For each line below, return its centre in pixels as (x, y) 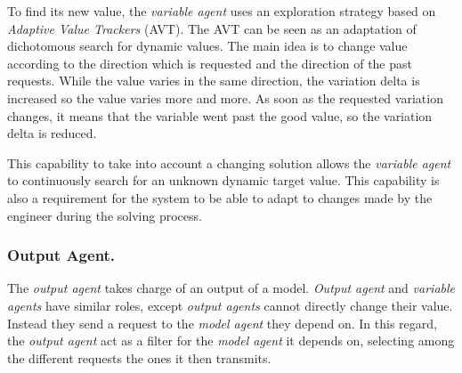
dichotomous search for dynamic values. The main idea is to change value (207, 46)
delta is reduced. (52, 133)
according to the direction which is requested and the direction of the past (210, 63)
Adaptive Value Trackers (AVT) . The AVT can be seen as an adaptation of (212, 28)
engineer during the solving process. (105, 215)
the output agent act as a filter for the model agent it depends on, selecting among (231, 341)
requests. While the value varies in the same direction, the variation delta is (214, 81)
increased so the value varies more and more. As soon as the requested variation (225, 97)
